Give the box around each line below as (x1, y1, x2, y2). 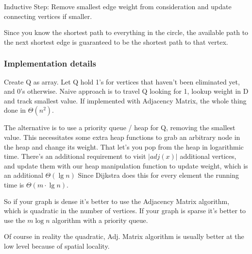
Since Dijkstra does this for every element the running (78, 170, 239, 180)
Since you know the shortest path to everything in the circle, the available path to (4, 27, 249, 37)
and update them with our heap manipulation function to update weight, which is (4, 160, 248, 170)
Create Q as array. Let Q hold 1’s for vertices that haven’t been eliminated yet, (4, 76, 240, 86)
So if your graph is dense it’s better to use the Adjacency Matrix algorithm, (4, 196, 230, 206)
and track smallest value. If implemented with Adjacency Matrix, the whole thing (4, 95, 247, 105)
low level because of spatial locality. (4, 240, 110, 251)
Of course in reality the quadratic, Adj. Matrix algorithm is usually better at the (4, 231, 244, 241)
